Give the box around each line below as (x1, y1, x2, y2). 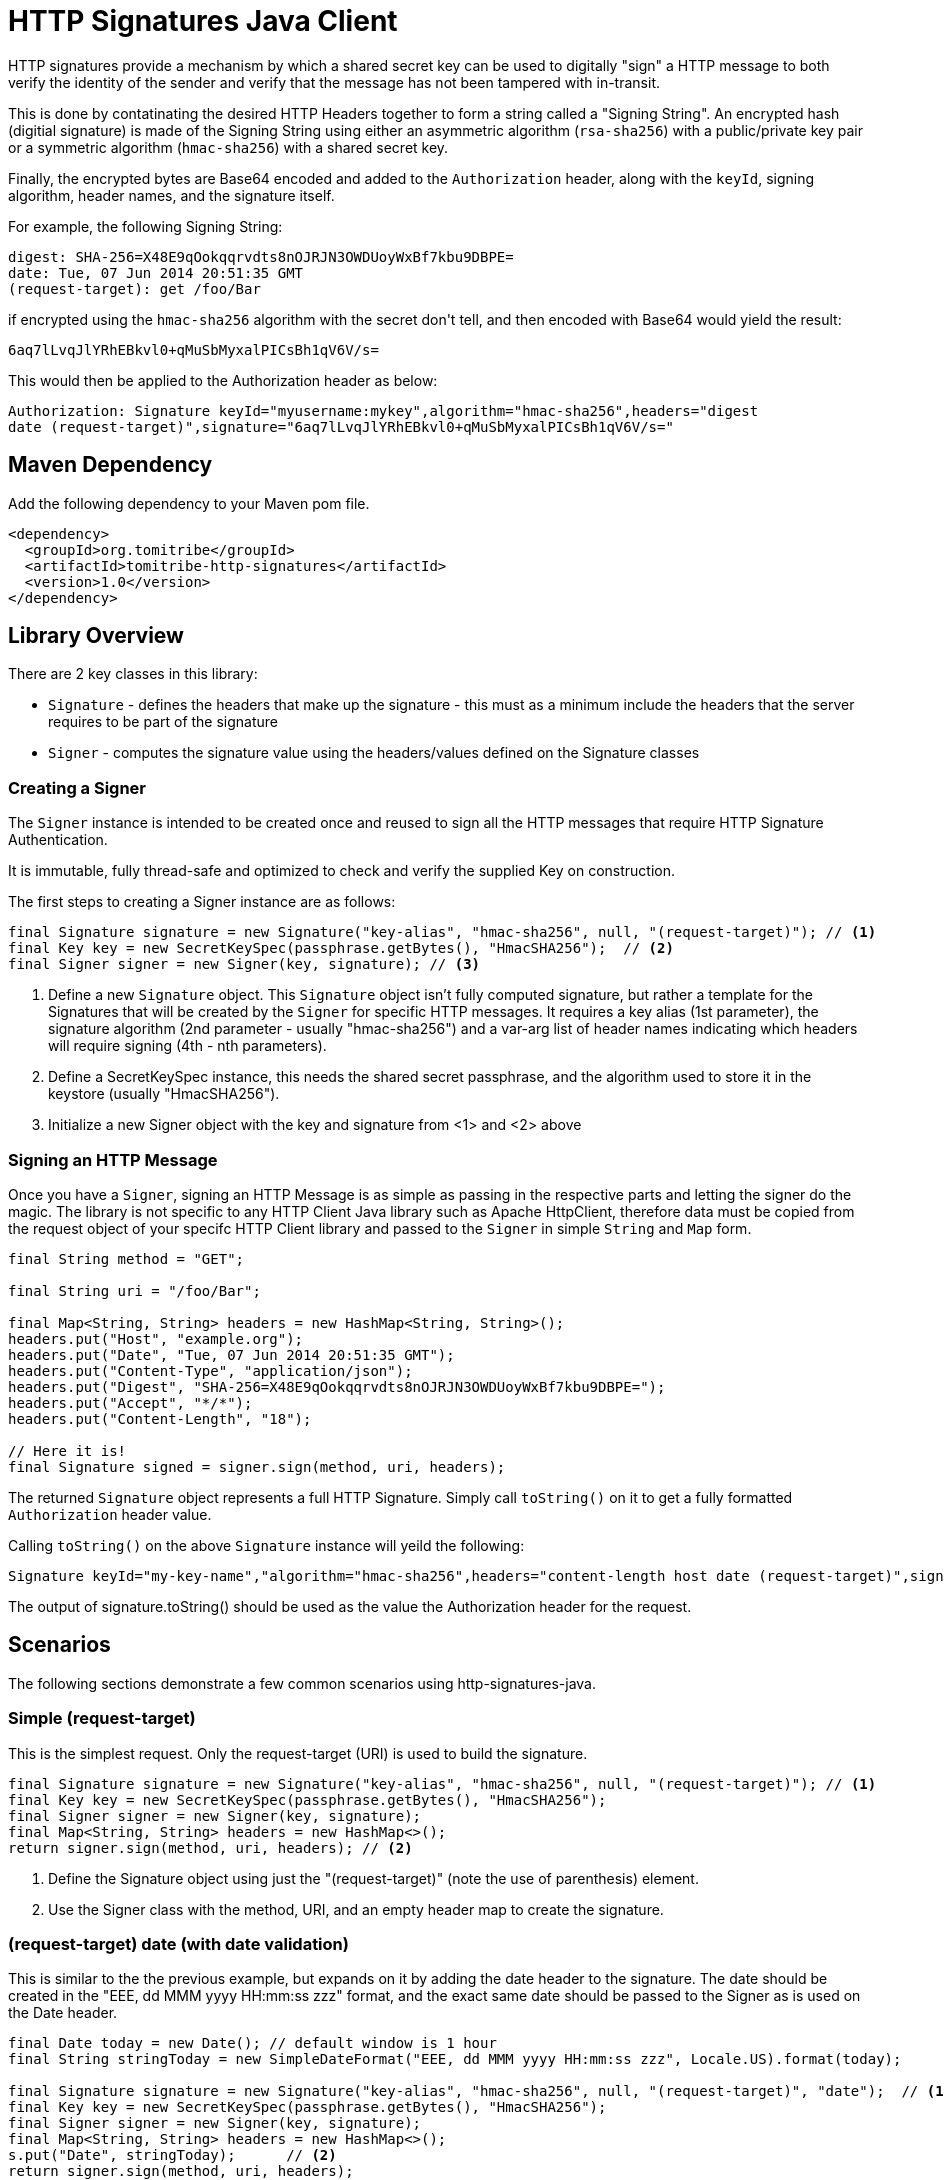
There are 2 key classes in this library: (8, 665, 258, 683)
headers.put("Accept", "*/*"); (8, 1394, 253, 1411)
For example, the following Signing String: (8, 217, 283, 235)
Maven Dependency (8, 452, 213, 478)
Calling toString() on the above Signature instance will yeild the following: (8, 1536, 525, 1554)
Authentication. (8, 831, 108, 849)
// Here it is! (8, 1442, 127, 1459)
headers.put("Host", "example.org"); (8, 1330, 304, 1347)
